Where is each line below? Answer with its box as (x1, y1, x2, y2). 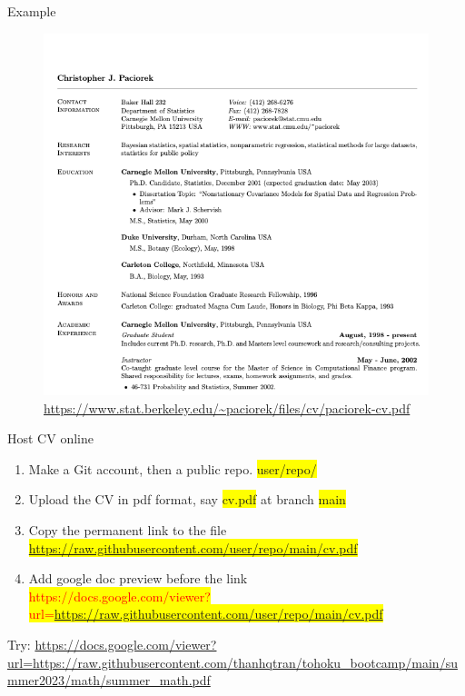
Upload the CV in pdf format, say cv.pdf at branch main (28, 490, 346, 509)
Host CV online (7, 429, 94, 448)
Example (7, 2, 56, 20)
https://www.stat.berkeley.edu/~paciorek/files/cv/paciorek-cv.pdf (44, 398, 411, 417)
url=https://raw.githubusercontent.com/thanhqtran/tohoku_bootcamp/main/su (7, 652, 458, 671)
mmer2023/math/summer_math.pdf (7, 671, 211, 690)
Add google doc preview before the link (28, 569, 248, 588)
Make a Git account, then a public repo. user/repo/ (28, 459, 317, 478)
